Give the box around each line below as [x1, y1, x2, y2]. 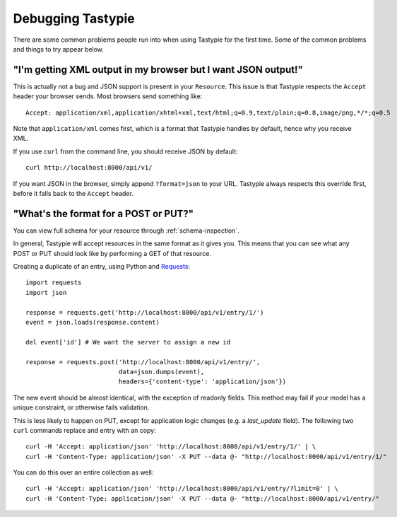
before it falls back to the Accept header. [13, 189, 134, 197]
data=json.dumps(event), [118, 368, 205, 376]
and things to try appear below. [13, 45, 104, 53]
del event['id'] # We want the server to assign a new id [25, 338, 231, 346]
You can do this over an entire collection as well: [13, 468, 154, 477]
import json [25, 289, 67, 296]
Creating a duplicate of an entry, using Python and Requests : [13, 262, 191, 271]
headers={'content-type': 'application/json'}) [118, 378, 287, 385]
